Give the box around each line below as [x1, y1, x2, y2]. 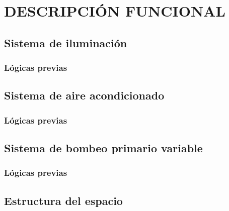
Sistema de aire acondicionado [4, 87, 165, 103]
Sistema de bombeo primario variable [4, 140, 203, 156]
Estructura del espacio [4, 192, 123, 208]
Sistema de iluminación [4, 35, 127, 50]
